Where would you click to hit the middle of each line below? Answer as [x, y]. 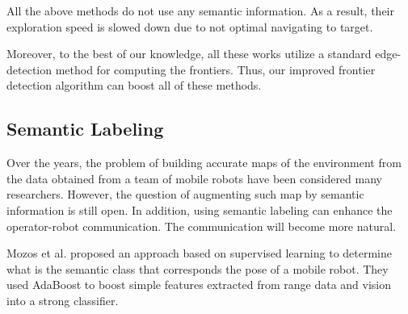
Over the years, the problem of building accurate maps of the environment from [204, 163]
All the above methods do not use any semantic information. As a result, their [200, 10]
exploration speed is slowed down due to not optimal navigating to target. [190, 26]
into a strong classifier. [63, 300]
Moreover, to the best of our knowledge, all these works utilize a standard [189, 54]
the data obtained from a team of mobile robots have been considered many [194, 178]
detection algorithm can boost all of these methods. [134, 85]
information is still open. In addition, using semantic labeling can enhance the [200, 209]
